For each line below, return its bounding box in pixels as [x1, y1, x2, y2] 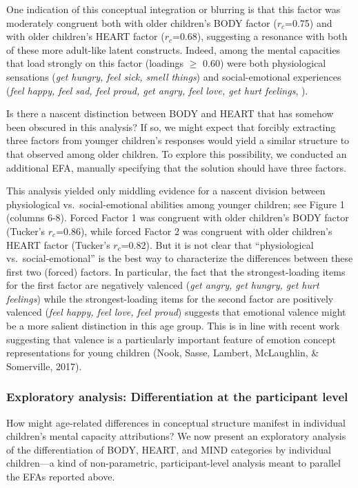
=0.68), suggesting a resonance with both [172, 29, 348, 43]
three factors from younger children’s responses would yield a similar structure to [6, 133, 350, 148]
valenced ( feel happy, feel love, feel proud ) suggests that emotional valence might [6, 305, 346, 319]
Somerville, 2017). [6, 358, 82, 373]
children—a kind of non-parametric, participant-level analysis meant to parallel [6, 456, 341, 470]
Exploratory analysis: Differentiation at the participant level [6, 388, 348, 405]
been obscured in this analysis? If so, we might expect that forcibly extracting [6, 119, 336, 134]
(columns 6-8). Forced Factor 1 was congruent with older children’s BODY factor [6, 210, 349, 225]
